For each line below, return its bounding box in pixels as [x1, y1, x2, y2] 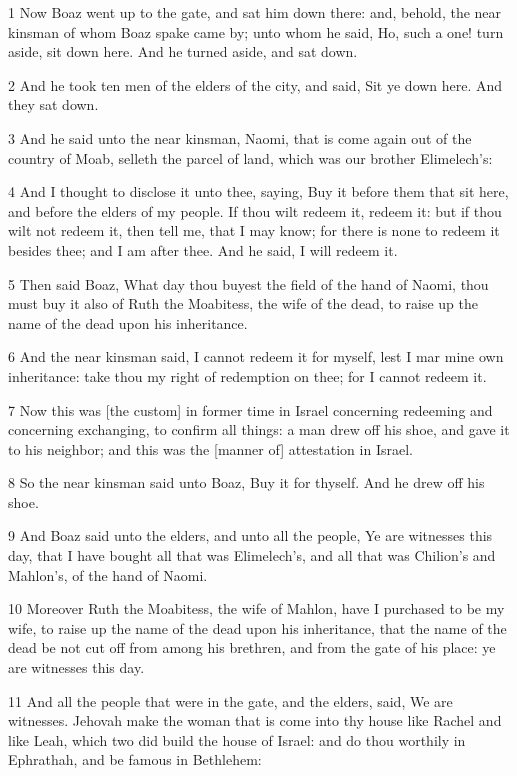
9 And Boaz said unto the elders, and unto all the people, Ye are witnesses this [8, 525, 493, 546]
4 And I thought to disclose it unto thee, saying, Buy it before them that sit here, [8, 181, 509, 202]
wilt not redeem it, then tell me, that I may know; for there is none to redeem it [8, 220, 500, 241]
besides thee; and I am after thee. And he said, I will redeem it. [8, 239, 398, 260]
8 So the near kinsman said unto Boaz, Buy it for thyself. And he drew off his [8, 472, 485, 493]
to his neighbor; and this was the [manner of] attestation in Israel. [8, 438, 413, 459]
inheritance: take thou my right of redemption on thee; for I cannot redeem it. [8, 365, 487, 386]
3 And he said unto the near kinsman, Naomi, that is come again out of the [8, 127, 472, 148]
